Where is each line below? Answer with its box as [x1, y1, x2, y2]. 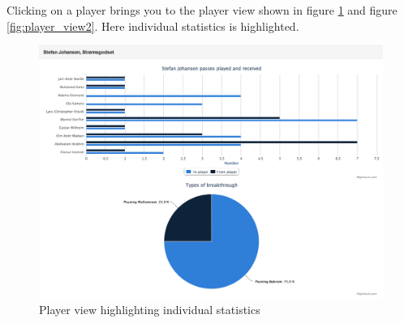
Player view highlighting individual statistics [39, 300, 260, 317]
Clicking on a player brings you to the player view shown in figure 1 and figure [6, 2, 398, 18]
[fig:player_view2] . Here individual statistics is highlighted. [6, 17, 299, 34]
